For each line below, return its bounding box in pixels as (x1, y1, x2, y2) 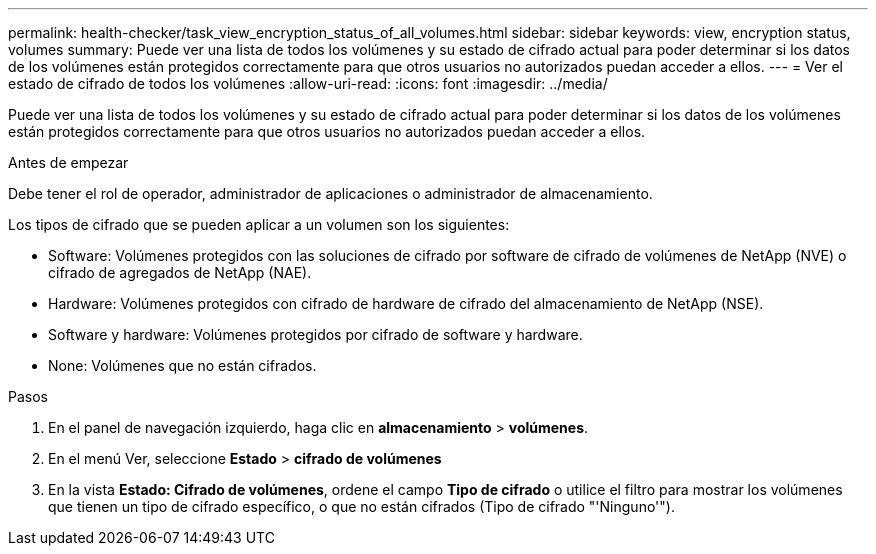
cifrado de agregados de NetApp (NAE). (48, 264, 312, 281)
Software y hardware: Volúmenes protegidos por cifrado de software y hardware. (48, 326, 583, 343)
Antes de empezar (8, 154, 129, 171)
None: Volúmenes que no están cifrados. (48, 357, 317, 374)
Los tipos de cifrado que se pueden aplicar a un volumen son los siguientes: (8, 216, 510, 233)
